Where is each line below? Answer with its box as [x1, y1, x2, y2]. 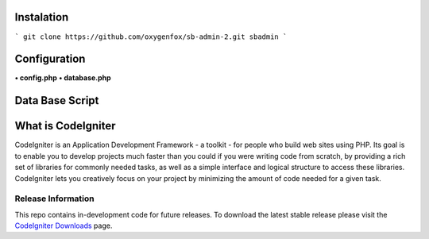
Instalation [14, 10, 69, 24]
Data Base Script [14, 94, 99, 107]
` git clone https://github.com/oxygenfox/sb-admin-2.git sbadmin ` [14, 32, 288, 41]
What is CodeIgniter [14, 119, 116, 133]
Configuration [14, 52, 86, 66]
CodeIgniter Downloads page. [14, 221, 113, 230]
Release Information [14, 193, 95, 204]
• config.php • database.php [14, 73, 111, 83]
